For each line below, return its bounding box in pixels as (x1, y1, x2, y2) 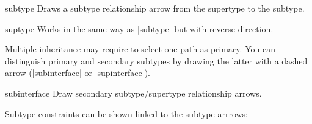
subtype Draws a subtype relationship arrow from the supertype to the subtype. (5, 2, 305, 14)
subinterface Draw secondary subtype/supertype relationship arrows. (5, 86, 262, 99)
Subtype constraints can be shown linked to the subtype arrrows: (5, 107, 249, 120)
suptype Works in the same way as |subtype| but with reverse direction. (5, 22, 274, 35)
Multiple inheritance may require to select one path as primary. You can (5, 43, 275, 55)
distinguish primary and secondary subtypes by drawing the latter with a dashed (5, 54, 308, 67)
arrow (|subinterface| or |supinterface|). (5, 66, 150, 79)
